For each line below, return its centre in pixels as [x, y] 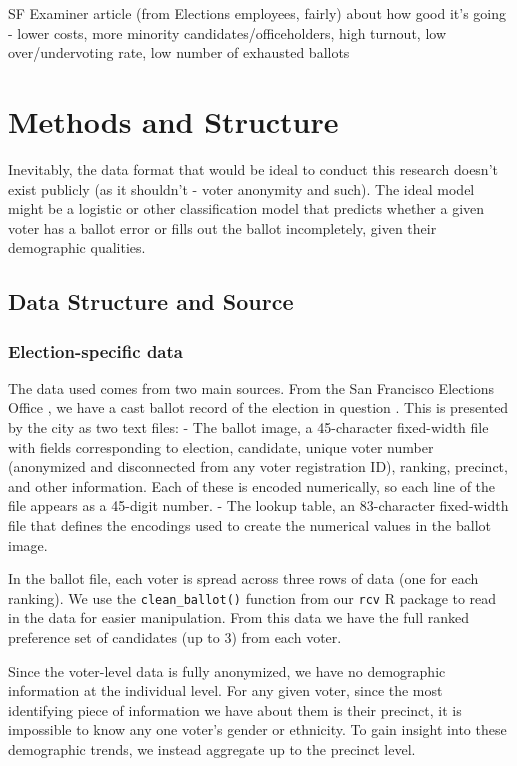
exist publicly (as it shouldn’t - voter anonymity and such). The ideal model [241, 188]
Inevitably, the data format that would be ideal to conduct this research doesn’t [253, 168]
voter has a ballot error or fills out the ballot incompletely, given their [222, 227]
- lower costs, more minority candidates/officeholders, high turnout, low [227, 32]
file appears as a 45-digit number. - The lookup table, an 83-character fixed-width [258, 505]
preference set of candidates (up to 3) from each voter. [175, 637]
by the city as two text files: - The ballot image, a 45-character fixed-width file [248, 427]
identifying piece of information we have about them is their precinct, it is [235, 709]
